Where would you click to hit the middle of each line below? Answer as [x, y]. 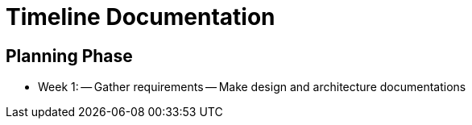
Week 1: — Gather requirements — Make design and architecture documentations [252, 87]
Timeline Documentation [141, 17]
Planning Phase [69, 56]
